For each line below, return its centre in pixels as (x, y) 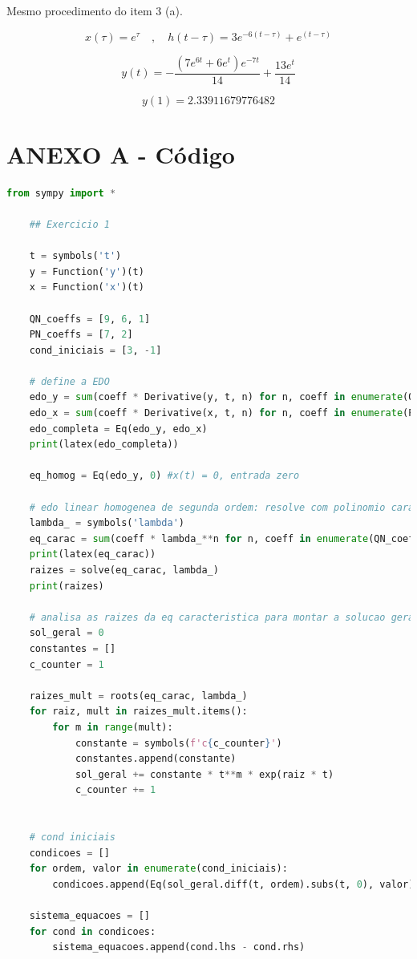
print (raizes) (67, 586)
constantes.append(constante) (156, 759)
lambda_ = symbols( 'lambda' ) (107, 523)
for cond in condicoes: (93, 931)
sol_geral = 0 (67, 633)
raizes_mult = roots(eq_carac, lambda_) (138, 696)
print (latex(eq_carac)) (93, 554)
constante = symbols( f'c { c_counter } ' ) (178, 743)
